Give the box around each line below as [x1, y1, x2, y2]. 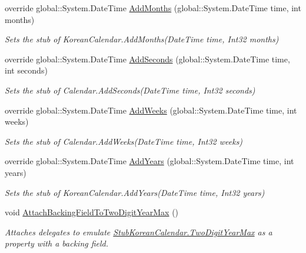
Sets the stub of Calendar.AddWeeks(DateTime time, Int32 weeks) [5, 135, 243, 147]
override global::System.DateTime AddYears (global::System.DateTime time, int [5, 155, 294, 167]
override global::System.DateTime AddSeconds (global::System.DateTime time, [5, 52, 290, 65]
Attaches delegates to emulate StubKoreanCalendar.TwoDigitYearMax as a [5, 225, 272, 238]
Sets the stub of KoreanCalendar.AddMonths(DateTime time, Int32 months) [5, 33, 279, 45]
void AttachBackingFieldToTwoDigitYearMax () [5, 206, 179, 218]
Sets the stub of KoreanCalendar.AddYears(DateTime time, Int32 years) [5, 186, 265, 198]
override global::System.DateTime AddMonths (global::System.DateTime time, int [5, 2, 301, 14]
